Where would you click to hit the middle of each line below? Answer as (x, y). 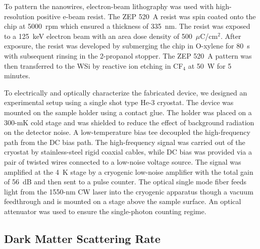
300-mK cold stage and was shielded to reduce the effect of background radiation (129, 122)
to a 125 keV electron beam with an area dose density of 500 (98, 36)
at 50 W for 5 (210, 65)
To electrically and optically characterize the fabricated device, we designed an (126, 92)
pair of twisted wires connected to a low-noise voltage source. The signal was (123, 161)
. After (231, 36)
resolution (19, 16)
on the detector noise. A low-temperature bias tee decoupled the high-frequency (127, 132)
